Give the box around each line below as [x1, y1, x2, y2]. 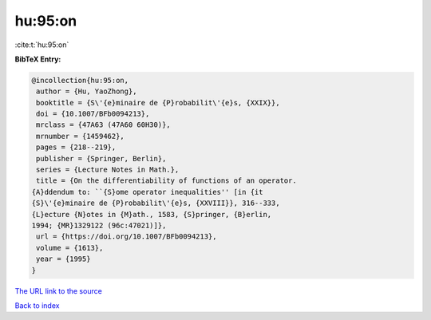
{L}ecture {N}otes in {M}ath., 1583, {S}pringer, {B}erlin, [31, 210, 272, 219]
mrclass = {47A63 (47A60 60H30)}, [36, 120, 171, 129]
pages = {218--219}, [36, 143, 117, 152]
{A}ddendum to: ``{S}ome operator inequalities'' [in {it [31, 188, 263, 196]
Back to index [14, 300, 60, 310]
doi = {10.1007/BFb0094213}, [36, 109, 150, 119]
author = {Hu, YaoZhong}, [36, 87, 137, 96]
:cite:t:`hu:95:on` [14, 40, 69, 49]
